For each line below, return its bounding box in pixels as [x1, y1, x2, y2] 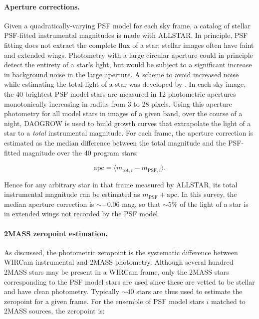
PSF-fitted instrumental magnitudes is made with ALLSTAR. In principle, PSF [4, 30, 248, 40]
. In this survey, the [177, 189, 237, 199]
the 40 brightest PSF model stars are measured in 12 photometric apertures [4, 88, 236, 99]
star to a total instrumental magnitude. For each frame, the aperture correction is [4, 128, 254, 138]
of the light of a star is [180, 198, 249, 209]
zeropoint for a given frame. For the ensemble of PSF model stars [4, 296, 204, 306]
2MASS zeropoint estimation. [4, 228, 108, 238]
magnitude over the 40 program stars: [22, 147, 138, 158]
